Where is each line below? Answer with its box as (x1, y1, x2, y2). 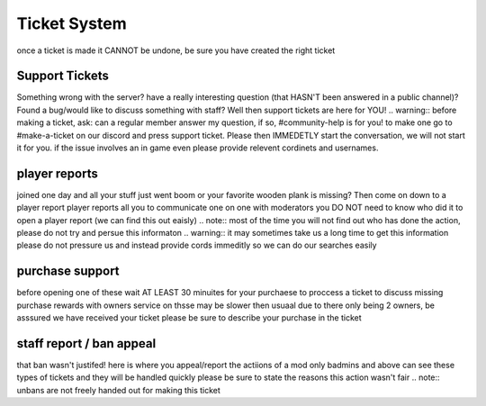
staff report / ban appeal (16, 336, 157, 351)
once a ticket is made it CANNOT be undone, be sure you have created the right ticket (16, 45, 336, 56)
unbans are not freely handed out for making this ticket (16, 384, 220, 395)
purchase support (16, 264, 121, 279)
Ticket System (16, 14, 128, 33)
